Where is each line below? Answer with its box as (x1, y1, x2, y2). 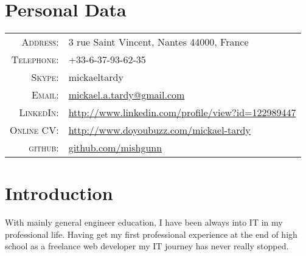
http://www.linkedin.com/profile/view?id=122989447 (68, 105, 296, 120)
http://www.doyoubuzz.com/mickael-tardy (68, 123, 251, 137)
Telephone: (11, 52, 59, 67)
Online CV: (10, 123, 59, 137)
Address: (21, 35, 59, 49)
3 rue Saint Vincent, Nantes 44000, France (68, 35, 249, 49)
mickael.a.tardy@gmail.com (68, 88, 185, 102)
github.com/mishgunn (68, 140, 162, 155)
